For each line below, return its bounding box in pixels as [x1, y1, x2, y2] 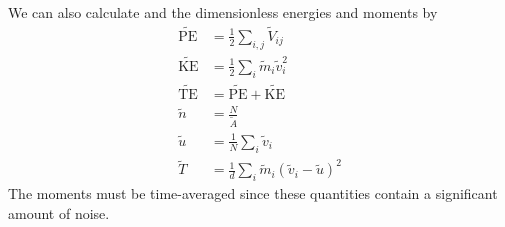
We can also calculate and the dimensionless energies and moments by [8, 2, 438, 22]
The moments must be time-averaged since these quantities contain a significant [8, 183, 498, 204]
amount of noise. [8, 202, 110, 223]
